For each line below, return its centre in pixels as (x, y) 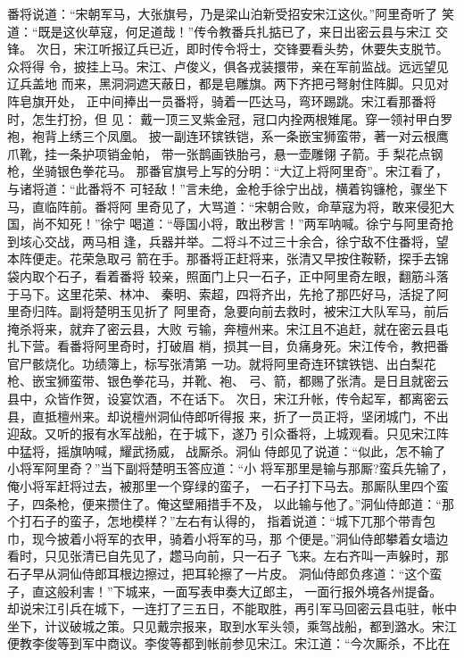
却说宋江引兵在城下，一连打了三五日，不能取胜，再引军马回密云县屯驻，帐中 (232, 608)
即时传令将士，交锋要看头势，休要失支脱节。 (317, 49)
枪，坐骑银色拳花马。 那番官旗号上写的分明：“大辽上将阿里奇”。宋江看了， (228, 171)
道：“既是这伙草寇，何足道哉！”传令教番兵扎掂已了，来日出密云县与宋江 (220, 31)
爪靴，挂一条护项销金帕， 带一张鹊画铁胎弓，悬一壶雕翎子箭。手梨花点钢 (225, 153)
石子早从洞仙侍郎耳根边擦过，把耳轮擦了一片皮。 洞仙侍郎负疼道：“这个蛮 (225, 573)
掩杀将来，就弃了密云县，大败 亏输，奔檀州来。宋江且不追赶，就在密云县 (222, 328)
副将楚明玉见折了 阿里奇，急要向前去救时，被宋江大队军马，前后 (259, 311)
